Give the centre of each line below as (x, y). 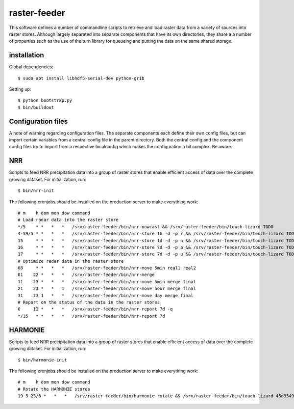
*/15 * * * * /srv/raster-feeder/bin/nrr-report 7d (91, 316)
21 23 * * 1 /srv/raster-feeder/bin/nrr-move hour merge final (107, 289)
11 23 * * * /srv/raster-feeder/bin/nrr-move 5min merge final (107, 282)
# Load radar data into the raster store (68, 220)
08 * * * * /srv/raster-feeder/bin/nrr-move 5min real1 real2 (107, 268)
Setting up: (20, 89)
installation (26, 55)
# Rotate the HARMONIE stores (54, 389)
